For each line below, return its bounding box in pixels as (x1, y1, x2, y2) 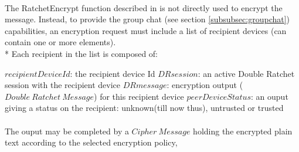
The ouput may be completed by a (5, 124, 129, 137)
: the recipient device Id (70, 67, 155, 79)
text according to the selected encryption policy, (5, 136, 178, 148)
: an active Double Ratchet (198, 67, 295, 79)
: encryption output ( (167, 79, 243, 91)
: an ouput (251, 90, 288, 102)
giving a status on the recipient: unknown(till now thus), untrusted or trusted (5, 102, 284, 114)
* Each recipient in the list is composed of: (5, 47, 158, 59)
